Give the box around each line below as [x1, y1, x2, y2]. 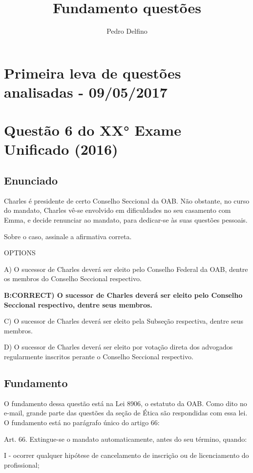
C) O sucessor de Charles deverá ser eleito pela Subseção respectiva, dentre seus [4, 316, 244, 326]
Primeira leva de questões [4, 62, 181, 82]
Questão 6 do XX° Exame [4, 120, 181, 140]
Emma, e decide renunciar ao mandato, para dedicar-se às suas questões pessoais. [4, 215, 248, 225]
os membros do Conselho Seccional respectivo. [4, 273, 142, 284]
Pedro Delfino [106, 26, 148, 36]
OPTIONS [4, 247, 36, 258]
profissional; [4, 459, 40, 470]
